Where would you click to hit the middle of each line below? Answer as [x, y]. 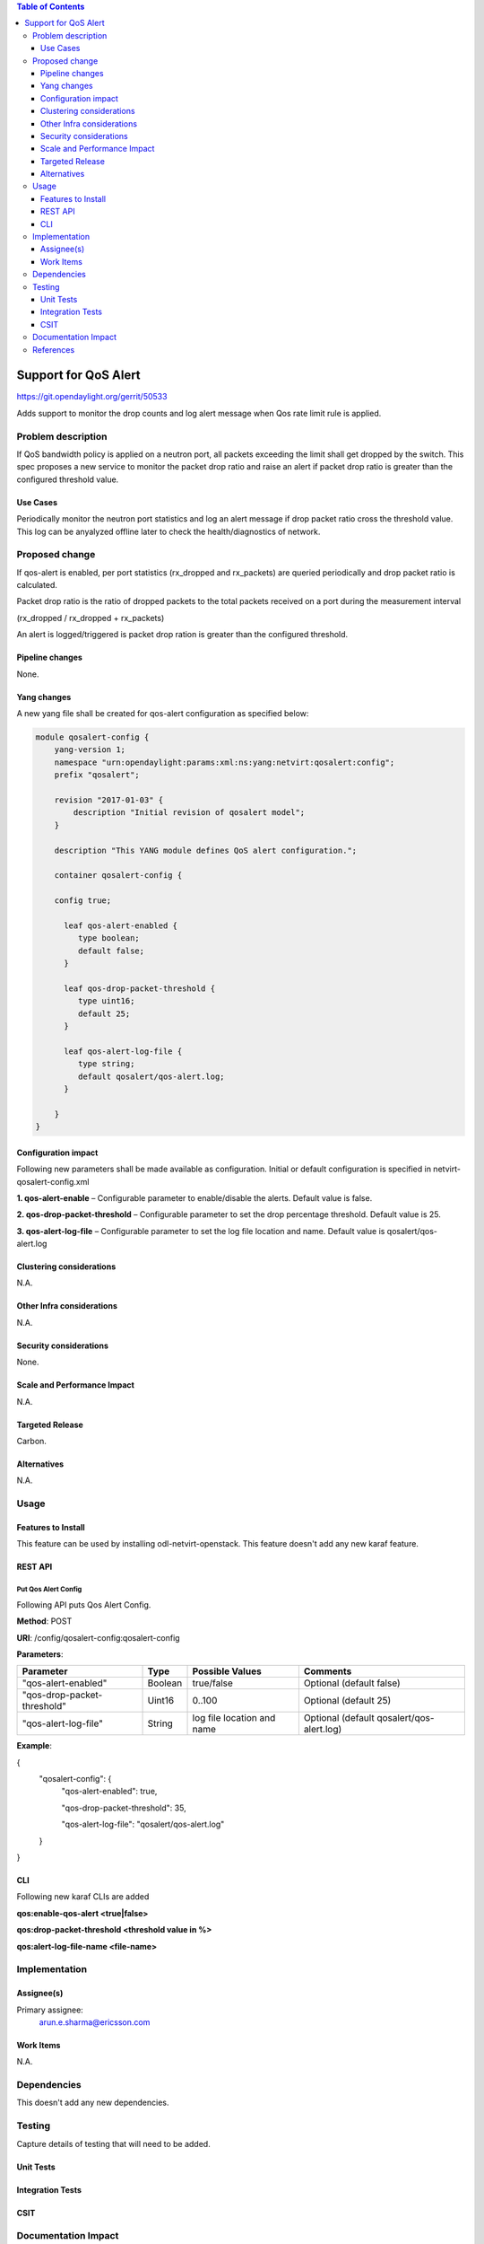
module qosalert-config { [92, 737]
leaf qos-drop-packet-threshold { [139, 988]
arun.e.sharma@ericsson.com [95, 2022]
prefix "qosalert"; [97, 775]
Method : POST [44, 1621]
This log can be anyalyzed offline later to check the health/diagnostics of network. [169, 531]
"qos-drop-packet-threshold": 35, [124, 1808]
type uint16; [106, 1001]
